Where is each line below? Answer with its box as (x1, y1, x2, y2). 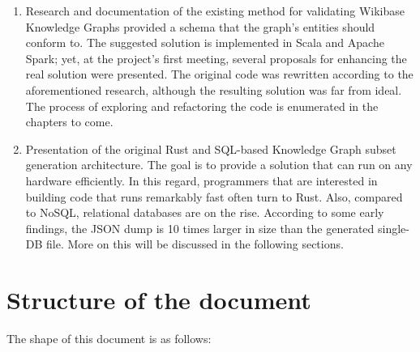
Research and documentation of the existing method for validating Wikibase (25, 2, 405, 19)
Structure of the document (6, 283, 311, 316)
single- (378, 219, 409, 236)
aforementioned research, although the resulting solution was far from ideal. (25, 81, 402, 98)
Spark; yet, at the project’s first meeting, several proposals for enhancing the (25, 49, 407, 66)
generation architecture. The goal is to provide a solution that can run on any (25, 156, 413, 173)
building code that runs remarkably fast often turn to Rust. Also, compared (25, 188, 403, 205)
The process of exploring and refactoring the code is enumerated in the (25, 97, 379, 114)
